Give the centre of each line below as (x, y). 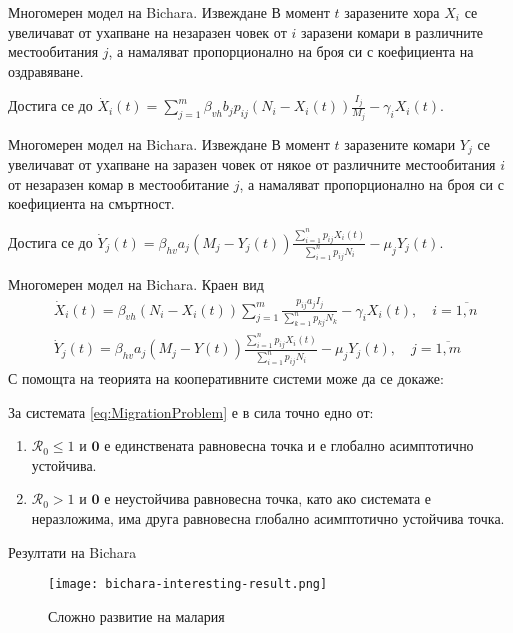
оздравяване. (46, 70)
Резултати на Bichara (72, 551)
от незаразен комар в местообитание (118, 183)
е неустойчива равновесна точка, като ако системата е (268, 498)
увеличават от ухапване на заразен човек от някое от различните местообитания (252, 164)
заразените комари (400, 143)
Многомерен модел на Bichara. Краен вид (136, 283)
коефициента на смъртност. (91, 203)
